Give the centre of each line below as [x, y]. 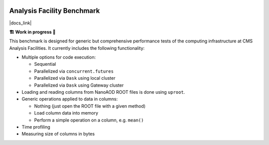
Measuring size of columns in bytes [58, 134]
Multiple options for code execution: [59, 57]
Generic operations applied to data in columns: [70, 99]
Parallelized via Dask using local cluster [75, 78]
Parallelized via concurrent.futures [74, 71]
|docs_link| [20, 23]
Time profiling [36, 127]
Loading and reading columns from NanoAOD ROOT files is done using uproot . [103, 92]
